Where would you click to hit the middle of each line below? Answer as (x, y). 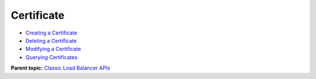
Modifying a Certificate (53, 49)
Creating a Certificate (51, 33)
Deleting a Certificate (51, 40)
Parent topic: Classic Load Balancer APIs (61, 68)
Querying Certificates (51, 57)
